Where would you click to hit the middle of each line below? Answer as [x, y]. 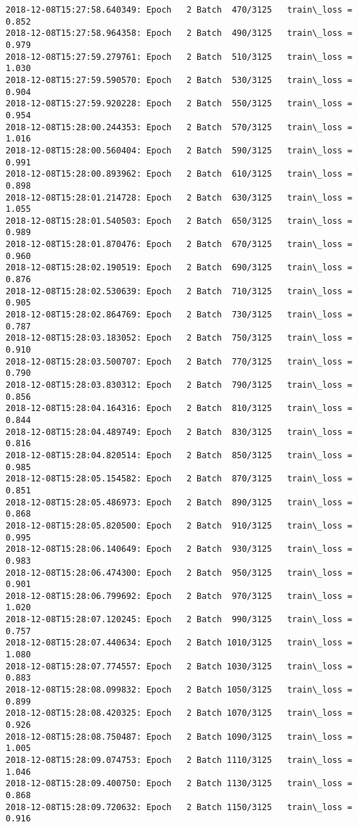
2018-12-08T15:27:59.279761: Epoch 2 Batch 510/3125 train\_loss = [179, 57]
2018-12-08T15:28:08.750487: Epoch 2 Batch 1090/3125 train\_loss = [179, 737]
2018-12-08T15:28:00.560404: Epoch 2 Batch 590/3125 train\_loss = [179, 150]
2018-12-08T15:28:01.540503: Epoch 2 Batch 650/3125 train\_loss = [179, 221]
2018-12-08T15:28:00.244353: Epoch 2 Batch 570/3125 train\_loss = [179, 127]
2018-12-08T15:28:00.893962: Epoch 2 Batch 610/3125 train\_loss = [179, 174]
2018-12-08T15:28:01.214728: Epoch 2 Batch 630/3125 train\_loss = [179, 197]
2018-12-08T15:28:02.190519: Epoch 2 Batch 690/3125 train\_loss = [179, 268]
